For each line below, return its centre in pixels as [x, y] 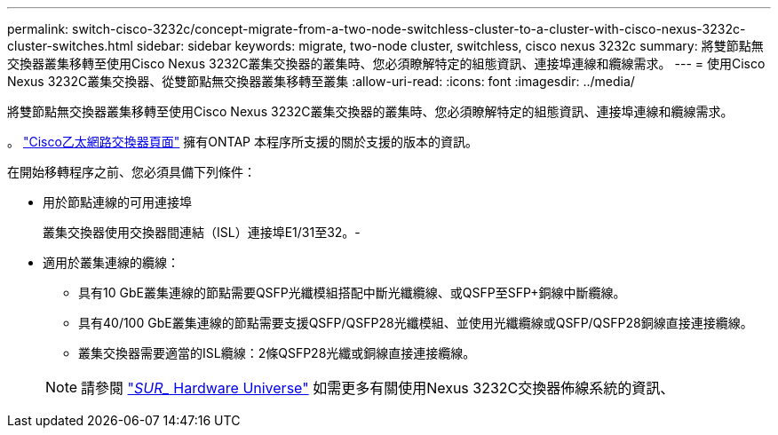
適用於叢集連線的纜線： [111, 262]
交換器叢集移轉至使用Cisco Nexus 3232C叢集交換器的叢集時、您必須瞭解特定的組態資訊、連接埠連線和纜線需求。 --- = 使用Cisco [386, 63]
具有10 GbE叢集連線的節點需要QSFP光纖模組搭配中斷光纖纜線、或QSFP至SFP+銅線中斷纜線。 [352, 293]
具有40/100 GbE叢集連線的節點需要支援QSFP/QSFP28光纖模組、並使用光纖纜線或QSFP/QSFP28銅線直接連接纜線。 [416, 323]
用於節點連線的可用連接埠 [117, 202]
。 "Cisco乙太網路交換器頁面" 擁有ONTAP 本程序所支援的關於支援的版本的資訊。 [242, 142]
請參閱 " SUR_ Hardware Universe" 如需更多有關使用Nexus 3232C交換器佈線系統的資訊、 [378, 388]
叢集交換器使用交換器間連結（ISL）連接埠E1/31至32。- [202, 232]
